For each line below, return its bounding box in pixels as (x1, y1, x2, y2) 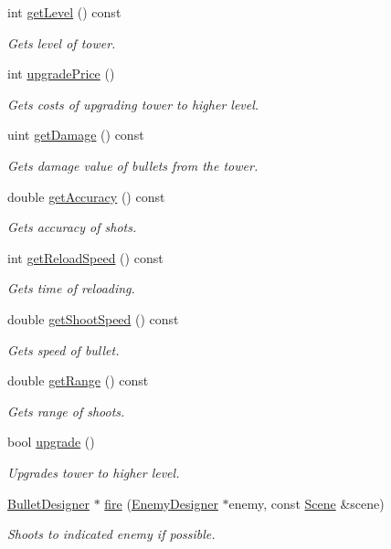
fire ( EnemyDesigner (104, 493, 218, 512)
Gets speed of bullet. (7, 340, 120, 359)
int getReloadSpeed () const (7, 248, 164, 267)
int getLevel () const (7, 3, 122, 21)
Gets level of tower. (7, 33, 116, 52)
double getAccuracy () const (7, 186, 165, 206)
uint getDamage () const (7, 125, 144, 144)
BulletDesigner (7, 493, 90, 512)
